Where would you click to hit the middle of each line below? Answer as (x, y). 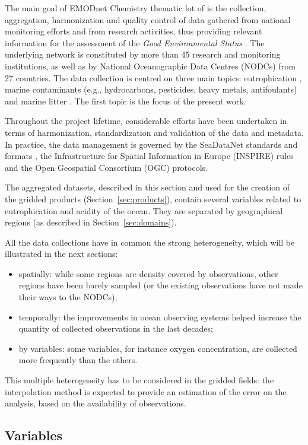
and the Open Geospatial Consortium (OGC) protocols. (106, 167)
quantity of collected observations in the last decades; (116, 328)
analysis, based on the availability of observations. (96, 403)
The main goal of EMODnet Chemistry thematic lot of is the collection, (136, 8)
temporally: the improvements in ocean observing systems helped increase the (160, 317)
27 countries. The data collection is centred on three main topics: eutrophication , (153, 77)
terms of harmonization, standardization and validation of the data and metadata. (154, 132)
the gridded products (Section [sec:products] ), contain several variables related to (153, 198)
